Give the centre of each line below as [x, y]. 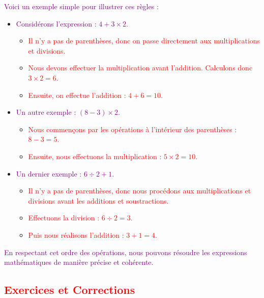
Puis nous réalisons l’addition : [76, 234]
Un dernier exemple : [49, 173]
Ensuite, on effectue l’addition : [77, 95]
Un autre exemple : [46, 112]
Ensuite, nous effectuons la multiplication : [95, 156]
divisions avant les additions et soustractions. [98, 200]
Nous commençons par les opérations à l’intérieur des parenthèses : [133, 129]
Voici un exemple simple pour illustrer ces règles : [81, 6]
